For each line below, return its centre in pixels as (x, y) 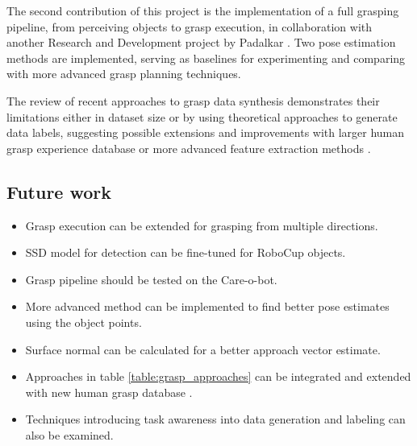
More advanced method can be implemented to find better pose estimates (207, 306)
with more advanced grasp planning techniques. (124, 74)
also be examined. (69, 434)
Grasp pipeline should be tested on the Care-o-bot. (151, 279)
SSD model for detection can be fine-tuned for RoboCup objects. (186, 252)
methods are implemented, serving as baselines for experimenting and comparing (206, 58)
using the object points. (83, 322)
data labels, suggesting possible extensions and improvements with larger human (206, 132)
